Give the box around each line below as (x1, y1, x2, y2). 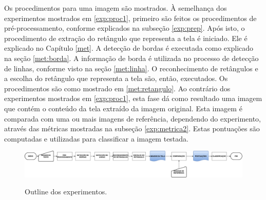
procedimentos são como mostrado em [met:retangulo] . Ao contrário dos (4, 83, 231, 93)
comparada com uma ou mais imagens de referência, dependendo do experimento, (4, 113, 261, 124)
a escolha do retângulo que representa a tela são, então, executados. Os (4, 73, 228, 84)
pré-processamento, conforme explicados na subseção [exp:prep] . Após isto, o (4, 23, 245, 33)
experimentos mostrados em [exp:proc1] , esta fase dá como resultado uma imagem (4, 93, 262, 104)
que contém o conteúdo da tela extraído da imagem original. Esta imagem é (4, 103, 242, 113)
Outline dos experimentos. (25, 186, 107, 197)
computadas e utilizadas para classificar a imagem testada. (4, 133, 188, 144)
